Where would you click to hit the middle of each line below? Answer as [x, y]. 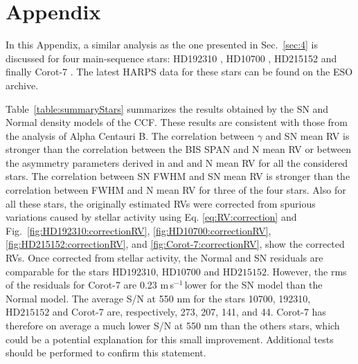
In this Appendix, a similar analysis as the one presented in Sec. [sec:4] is [162, 45]
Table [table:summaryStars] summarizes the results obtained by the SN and [167, 108]
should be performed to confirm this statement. [106, 353]
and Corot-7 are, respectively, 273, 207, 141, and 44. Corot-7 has [189, 312]
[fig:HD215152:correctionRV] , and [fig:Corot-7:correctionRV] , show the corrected [175, 244]
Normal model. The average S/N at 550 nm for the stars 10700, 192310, [158, 298]
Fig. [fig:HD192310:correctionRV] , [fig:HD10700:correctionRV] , [138, 230]
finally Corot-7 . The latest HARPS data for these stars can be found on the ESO [179, 72]
